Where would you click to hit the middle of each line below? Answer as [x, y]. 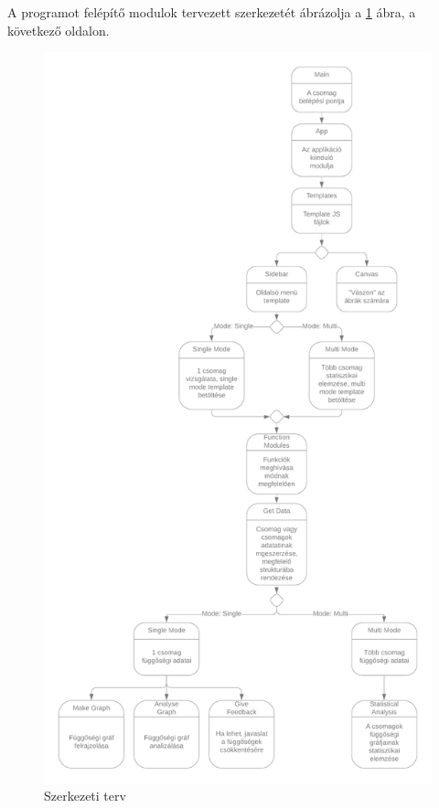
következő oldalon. [59, 30]
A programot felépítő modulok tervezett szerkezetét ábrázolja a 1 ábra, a [212, 12]
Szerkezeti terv [85, 796]
